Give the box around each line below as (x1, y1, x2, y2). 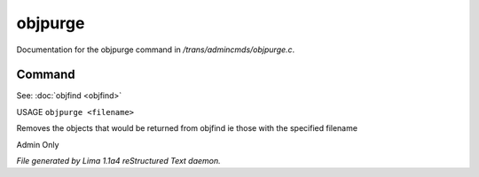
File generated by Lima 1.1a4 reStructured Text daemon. (16, 156, 221, 166)
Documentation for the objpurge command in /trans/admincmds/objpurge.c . (16, 44, 295, 55)
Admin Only (16, 139, 59, 150)
